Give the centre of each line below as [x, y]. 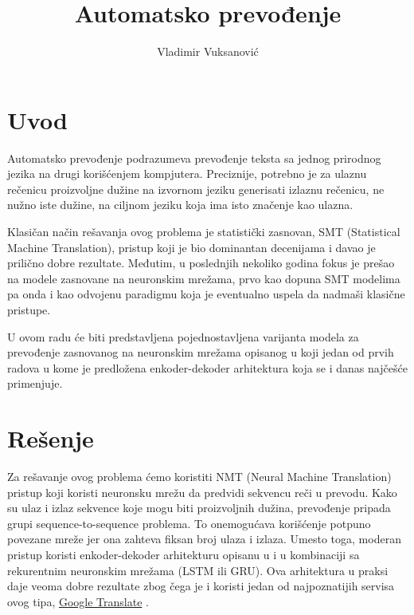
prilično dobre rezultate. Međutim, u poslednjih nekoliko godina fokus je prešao [201, 263]
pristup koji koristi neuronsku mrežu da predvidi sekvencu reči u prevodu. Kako [202, 492]
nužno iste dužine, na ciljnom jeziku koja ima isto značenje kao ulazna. [180, 205]
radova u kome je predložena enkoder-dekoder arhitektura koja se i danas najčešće [207, 367]
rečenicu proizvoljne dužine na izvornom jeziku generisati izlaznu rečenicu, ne [196, 189]
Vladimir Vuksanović [208, 51]
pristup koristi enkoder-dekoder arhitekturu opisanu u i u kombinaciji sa [184, 555]
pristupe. [29, 309]
